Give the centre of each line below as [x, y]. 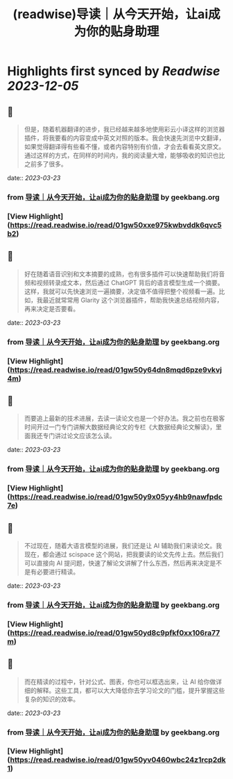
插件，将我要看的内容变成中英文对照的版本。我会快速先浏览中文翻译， [124, 138]
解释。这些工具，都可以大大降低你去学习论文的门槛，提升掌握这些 [131, 690]
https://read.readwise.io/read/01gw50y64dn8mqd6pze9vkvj [116, 369]
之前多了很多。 [45, 164]
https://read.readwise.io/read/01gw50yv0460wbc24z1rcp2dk [118, 760]
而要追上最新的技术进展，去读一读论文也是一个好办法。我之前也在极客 [124, 419]
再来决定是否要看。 [52, 308]
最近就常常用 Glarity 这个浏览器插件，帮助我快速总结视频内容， [133, 300]
